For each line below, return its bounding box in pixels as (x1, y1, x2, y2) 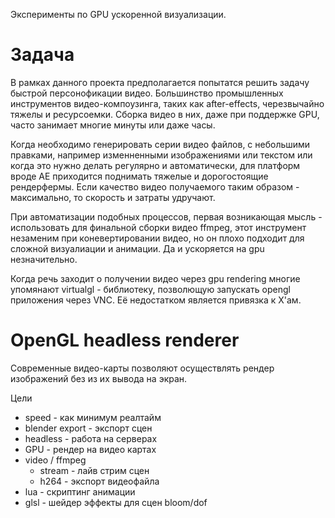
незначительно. (10, 253, 78, 265)
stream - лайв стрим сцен (39, 464, 150, 476)
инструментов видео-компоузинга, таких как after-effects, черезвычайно (10, 97, 325, 109)
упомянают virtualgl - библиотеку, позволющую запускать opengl (10, 283, 291, 295)
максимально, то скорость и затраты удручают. (10, 191, 216, 203)
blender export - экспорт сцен (24, 422, 153, 434)
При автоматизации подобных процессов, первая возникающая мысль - (10, 210, 323, 223)
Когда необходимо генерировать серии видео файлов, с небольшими (10, 138, 311, 150)
